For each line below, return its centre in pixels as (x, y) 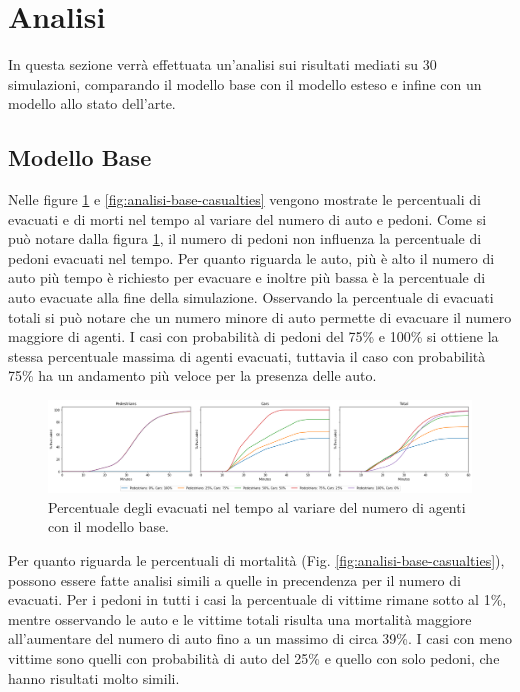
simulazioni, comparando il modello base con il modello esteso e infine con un (245, 83)
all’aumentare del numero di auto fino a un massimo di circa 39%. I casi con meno (260, 638)
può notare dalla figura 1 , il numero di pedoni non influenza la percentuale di (245, 238)
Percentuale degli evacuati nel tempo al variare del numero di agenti (257, 506)
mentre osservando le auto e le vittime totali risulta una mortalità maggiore (240, 618)
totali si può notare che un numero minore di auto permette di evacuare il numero (260, 316)
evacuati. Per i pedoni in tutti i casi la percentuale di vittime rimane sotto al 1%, (257, 599)
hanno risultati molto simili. (94, 677)
